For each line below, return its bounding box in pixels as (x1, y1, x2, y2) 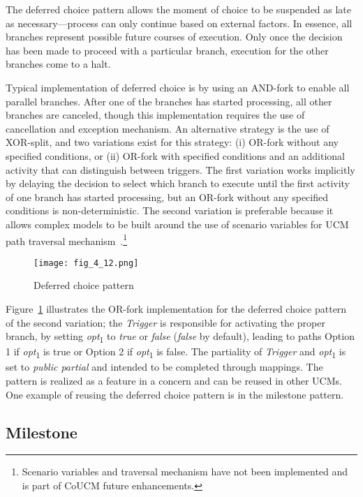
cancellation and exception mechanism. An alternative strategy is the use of (6, 121, 329, 135)
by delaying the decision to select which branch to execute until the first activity (6, 176, 350, 191)
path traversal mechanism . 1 (6, 231, 128, 248)
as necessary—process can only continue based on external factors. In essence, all (6, 15, 353, 30)
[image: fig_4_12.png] (34, 258, 139, 268)
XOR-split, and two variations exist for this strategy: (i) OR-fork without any (6, 135, 339, 149)
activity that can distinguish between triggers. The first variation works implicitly (6, 162, 355, 177)
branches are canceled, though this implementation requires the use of (6, 107, 305, 122)
